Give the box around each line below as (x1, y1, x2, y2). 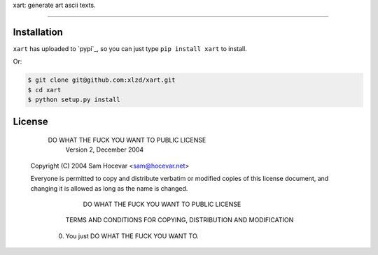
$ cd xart (27, 86, 62, 94)
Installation (13, 26, 63, 38)
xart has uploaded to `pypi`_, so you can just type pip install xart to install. (13, 44, 248, 52)
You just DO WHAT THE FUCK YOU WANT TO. (65, 231, 199, 240)
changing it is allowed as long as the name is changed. (30, 184, 188, 192)
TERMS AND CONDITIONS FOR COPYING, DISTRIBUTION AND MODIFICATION (65, 216, 294, 224)
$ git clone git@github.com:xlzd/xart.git (27, 76, 176, 84)
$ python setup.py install (27, 96, 120, 104)
